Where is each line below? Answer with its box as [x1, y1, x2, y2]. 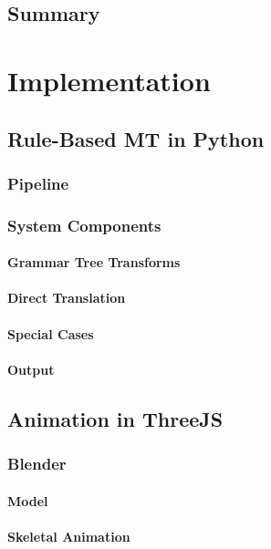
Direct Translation [7, 288, 126, 307]
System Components [7, 213, 162, 236]
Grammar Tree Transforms [7, 253, 181, 272]
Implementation [7, 61, 211, 98]
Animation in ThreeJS [7, 404, 224, 432]
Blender [7, 452, 67, 475]
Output [7, 359, 55, 378]
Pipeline [7, 171, 69, 194]
